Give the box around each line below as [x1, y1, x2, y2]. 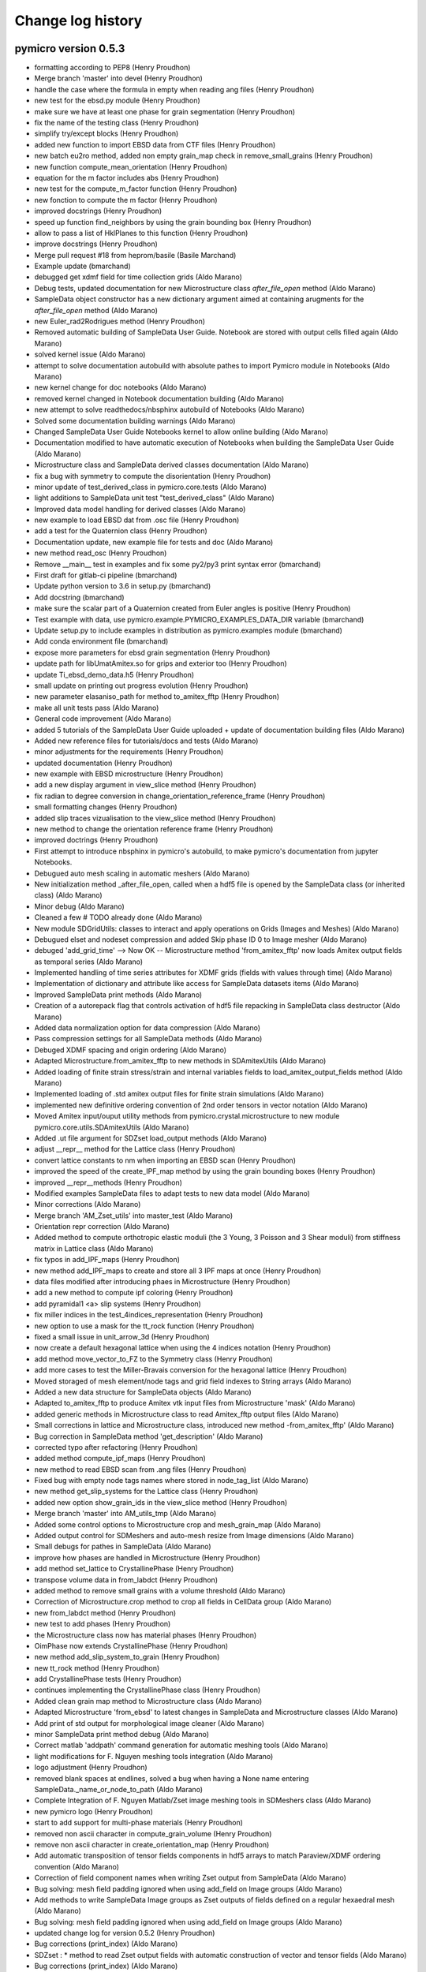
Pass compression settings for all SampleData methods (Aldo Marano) [34, 1034, 263, 1044]
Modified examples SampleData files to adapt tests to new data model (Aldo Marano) [34, 1188, 311, 1198]
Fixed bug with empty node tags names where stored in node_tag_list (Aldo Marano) [34, 1476, 309, 1485]
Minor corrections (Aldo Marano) [34, 1200, 141, 1209]
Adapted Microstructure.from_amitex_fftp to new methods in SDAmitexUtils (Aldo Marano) [34, 1056, 327, 1066]
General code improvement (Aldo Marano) [34, 714, 172, 723]
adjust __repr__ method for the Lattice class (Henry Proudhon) [34, 1145, 236, 1154]
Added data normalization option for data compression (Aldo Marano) [34, 1023, 260, 1033]
